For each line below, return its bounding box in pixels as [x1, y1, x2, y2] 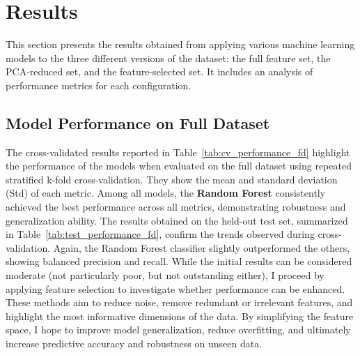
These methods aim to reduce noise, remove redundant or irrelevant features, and [6, 295, 353, 310]
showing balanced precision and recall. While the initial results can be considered [6, 254, 352, 269]
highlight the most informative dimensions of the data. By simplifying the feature [6, 308, 354, 323]
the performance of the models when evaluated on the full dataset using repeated [6, 158, 352, 173]
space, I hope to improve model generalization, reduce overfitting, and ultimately [6, 322, 351, 337]
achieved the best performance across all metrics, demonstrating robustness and [6, 199, 346, 214]
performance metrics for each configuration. [6, 77, 191, 92]
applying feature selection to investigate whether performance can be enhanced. [6, 281, 345, 296]
